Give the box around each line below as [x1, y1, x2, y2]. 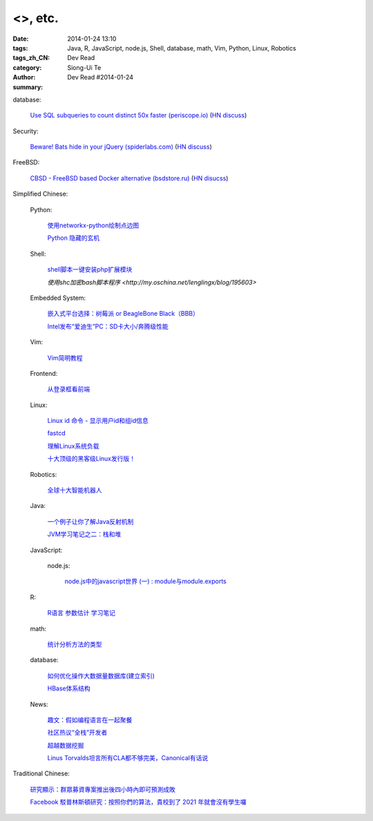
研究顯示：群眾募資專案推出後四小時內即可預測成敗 [30, 785, 175, 793]
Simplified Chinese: [12, 190, 68, 198]
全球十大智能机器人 [47, 486, 102, 494]
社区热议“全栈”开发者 [47, 728, 108, 737]
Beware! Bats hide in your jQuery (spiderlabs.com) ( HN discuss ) [30, 142, 212, 151]
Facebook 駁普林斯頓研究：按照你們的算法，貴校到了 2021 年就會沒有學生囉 [30, 798, 247, 806]
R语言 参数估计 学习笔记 [47, 609, 115, 617]
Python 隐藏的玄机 [47, 234, 100, 242]
